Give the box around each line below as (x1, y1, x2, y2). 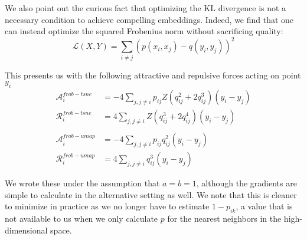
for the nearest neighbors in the (167, 212, 282, 225)
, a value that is (236, 200, 293, 212)
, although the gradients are (196, 177, 297, 189)
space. (50, 223, 72, 236)
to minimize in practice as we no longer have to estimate (5, 200, 210, 212)
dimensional (5, 223, 48, 236)
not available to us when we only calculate (5, 212, 158, 225)
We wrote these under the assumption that (5, 177, 160, 189)
